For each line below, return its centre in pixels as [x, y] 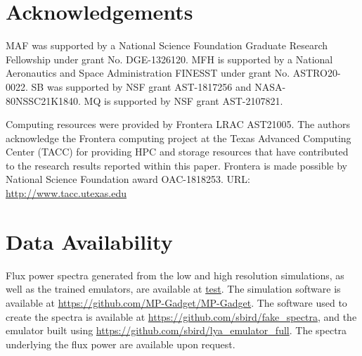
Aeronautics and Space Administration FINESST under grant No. [148, 73]
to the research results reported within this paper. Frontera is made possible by [176, 165]
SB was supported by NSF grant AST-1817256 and [141, 86]
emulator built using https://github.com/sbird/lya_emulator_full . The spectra [176, 330]
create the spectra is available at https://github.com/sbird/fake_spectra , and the [181, 316]
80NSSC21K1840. [43, 100]
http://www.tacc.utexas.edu [66, 193]
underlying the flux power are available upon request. [121, 344]
